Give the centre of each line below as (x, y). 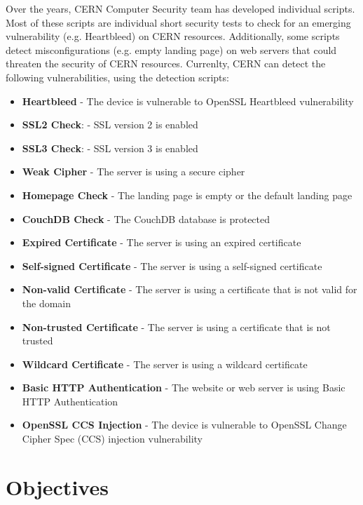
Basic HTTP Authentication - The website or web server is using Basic (184, 388)
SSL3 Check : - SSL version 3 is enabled (110, 148)
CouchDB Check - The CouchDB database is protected (146, 218)
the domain (47, 303)
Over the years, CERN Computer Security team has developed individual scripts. (180, 8)
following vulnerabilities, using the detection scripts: (117, 77)
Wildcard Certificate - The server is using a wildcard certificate (165, 364)
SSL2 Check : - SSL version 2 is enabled (110, 124)
